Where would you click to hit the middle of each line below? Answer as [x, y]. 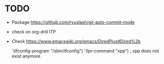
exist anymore [26, 56]
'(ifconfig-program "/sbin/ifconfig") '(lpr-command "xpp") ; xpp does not [85, 51]
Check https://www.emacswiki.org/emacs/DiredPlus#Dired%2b [76, 41]
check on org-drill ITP [34, 32]
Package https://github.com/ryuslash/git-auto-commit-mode [73, 22]
